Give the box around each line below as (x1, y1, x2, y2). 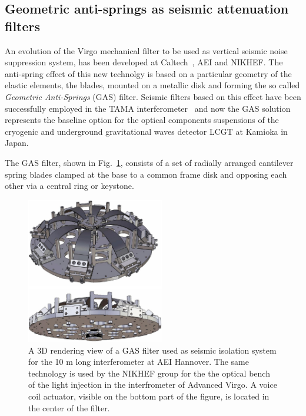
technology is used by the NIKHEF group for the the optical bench (28, 367, 270, 379)
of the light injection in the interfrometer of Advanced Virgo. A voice (28, 378, 277, 391)
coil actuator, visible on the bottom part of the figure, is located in (28, 390, 270, 402)
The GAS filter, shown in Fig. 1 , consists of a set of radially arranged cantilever (5, 156, 294, 168)
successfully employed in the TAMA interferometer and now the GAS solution (5, 102, 291, 114)
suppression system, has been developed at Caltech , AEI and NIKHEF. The (5, 56, 283, 68)
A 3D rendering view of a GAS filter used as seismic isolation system (28, 344, 277, 356)
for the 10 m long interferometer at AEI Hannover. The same (28, 355, 249, 368)
